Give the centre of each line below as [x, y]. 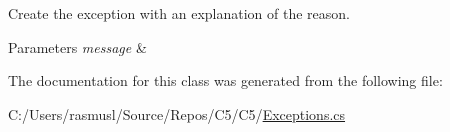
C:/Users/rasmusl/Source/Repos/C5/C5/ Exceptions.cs [177, 113]
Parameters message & [77, 46]
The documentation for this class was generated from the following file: [225, 80]
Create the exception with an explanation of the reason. [179, 13]
